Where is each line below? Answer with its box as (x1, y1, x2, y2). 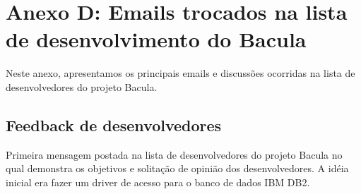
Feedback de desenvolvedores (6, 114, 222, 135)
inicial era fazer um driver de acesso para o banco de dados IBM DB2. (6, 174, 310, 189)
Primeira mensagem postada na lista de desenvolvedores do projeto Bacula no (6, 147, 343, 162)
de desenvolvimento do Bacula (6, 25, 307, 54)
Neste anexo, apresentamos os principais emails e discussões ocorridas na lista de (6, 66, 355, 80)
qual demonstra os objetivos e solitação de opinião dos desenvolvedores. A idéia (6, 161, 349, 176)
